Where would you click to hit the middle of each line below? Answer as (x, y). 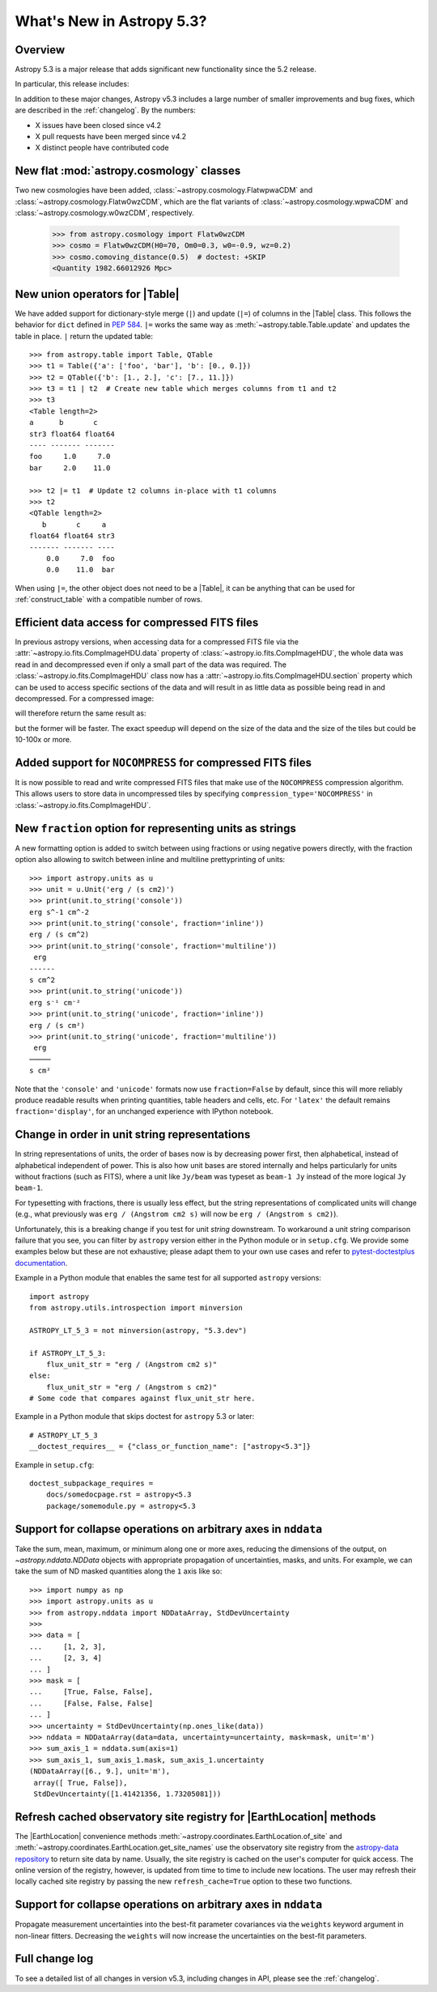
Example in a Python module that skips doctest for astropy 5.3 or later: (135, 1416)
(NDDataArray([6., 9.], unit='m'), (100, 1771)
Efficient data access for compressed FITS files (137, 622)
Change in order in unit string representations (133, 1134)
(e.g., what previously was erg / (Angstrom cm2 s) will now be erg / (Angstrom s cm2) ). (177, 1214)
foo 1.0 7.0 (70, 457)
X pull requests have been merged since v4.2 (111, 137)
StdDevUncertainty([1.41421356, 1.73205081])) (127, 1794)
